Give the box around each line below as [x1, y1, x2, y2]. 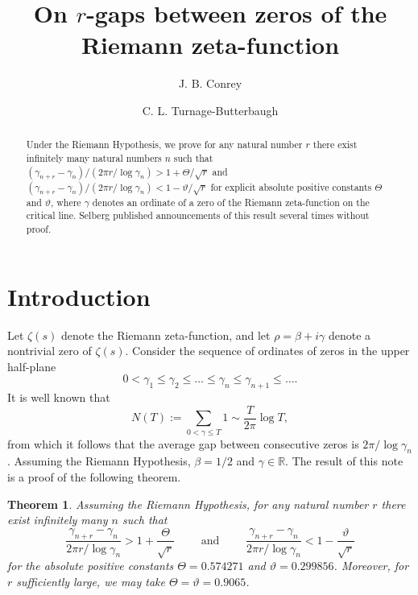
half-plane [7, 357, 56, 374]
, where [50, 195, 81, 209]
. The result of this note [285, 452, 404, 469]
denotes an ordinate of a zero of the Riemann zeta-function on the [92, 195, 370, 209]
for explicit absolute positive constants [210, 180, 372, 193]
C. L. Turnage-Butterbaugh [142, 101, 279, 118]
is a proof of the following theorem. [7, 468, 181, 485]
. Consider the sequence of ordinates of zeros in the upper [125, 342, 410, 359]
